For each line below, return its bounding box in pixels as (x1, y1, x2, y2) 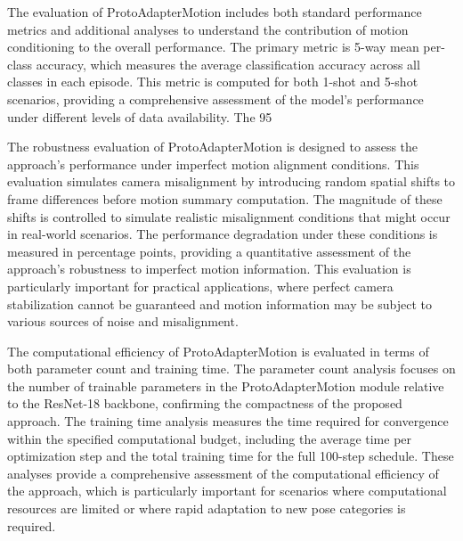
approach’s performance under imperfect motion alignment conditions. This (7, 154, 419, 173)
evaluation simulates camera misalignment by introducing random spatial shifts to (7, 172, 456, 191)
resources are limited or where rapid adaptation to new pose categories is (7, 499, 406, 518)
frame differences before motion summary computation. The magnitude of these (7, 189, 443, 208)
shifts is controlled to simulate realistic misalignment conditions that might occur (7, 207, 451, 225)
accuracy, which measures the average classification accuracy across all (36, 54, 420, 73)
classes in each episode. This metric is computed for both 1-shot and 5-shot (7, 72, 418, 91)
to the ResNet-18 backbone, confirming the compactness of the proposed (7, 394, 402, 413)
